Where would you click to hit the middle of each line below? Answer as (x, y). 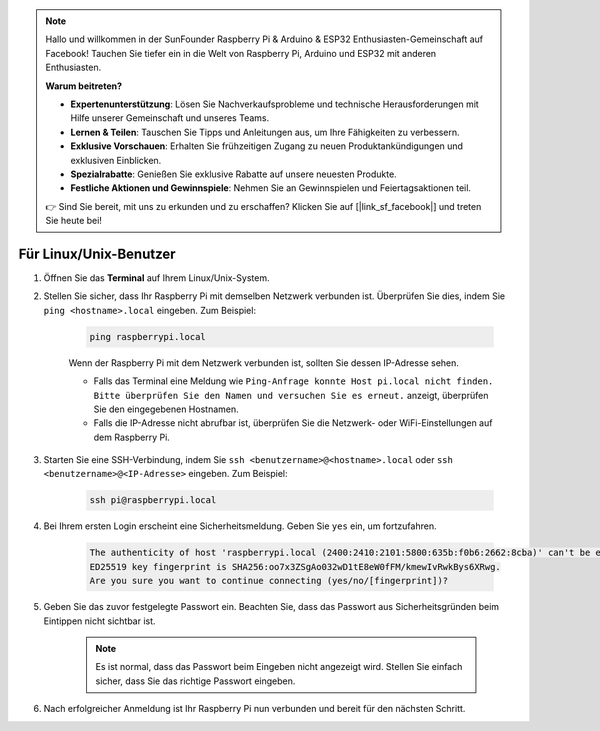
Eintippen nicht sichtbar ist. (99, 621)
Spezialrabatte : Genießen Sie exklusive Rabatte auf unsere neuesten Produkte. (233, 174)
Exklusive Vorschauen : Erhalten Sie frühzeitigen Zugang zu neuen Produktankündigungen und (267, 146)
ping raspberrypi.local (148, 336)
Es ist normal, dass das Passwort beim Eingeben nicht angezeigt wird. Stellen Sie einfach (279, 667)
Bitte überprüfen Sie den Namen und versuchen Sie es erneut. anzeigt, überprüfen (291, 395)
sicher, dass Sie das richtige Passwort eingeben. (195, 681)
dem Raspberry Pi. (131, 437)
